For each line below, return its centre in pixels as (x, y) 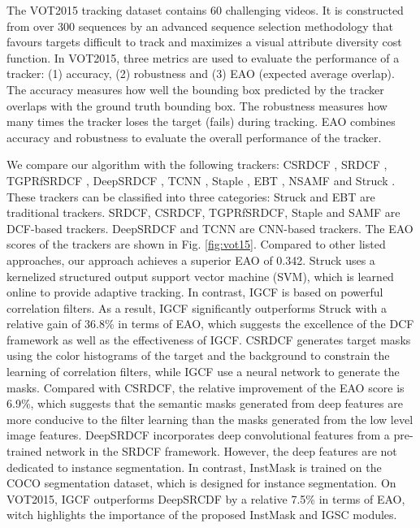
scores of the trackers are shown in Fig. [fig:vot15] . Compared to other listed (196, 244)
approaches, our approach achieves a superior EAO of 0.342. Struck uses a (191, 260)
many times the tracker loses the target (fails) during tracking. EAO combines (201, 121)
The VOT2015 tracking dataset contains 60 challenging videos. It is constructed (205, 10)
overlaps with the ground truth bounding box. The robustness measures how (197, 105)
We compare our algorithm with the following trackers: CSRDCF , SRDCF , (197, 164)
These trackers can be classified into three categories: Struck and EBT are (191, 196)
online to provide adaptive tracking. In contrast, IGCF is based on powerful (195, 292)
